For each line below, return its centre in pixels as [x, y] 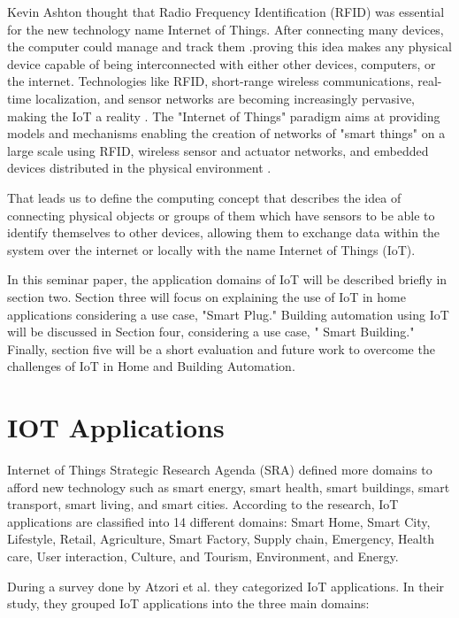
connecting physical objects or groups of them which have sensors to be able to [221, 215]
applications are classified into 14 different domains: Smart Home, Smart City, [219, 521]
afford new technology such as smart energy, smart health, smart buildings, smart [229, 487]
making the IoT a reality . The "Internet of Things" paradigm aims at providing [224, 116]
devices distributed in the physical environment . [139, 168]
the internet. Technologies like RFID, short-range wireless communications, [210, 81]
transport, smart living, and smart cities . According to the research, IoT [203, 504]
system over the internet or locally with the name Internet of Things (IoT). [211, 249]
